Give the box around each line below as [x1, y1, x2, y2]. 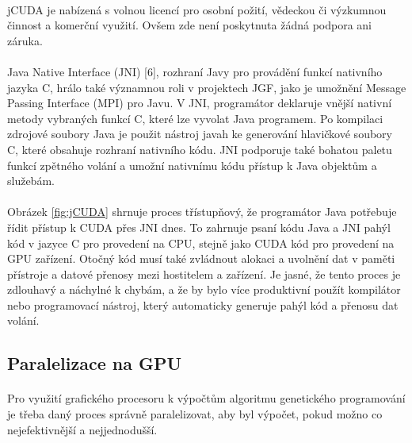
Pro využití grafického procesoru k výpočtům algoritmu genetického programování [7, 390, 406, 406]
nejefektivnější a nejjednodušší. [7, 421, 158, 437]
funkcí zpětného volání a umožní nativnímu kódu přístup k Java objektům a [7, 156, 377, 173]
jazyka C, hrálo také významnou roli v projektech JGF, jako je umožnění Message [7, 79, 406, 95]
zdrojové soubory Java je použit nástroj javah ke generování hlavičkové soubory [7, 125, 392, 142]
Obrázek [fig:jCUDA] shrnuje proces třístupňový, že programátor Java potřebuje [7, 203, 397, 220]
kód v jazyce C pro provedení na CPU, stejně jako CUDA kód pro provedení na [7, 234, 395, 251]
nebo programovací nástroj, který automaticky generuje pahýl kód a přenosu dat [7, 296, 399, 313]
